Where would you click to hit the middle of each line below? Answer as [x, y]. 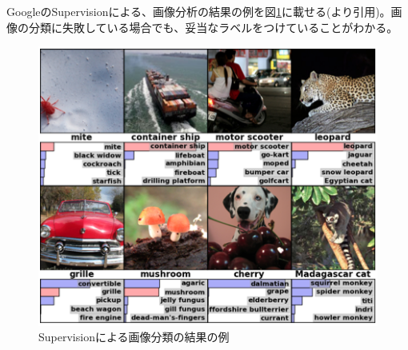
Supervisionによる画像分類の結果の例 [134, 337]
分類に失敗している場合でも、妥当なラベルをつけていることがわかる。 [213, 27]
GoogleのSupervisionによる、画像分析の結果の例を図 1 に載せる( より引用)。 [199, 11]
